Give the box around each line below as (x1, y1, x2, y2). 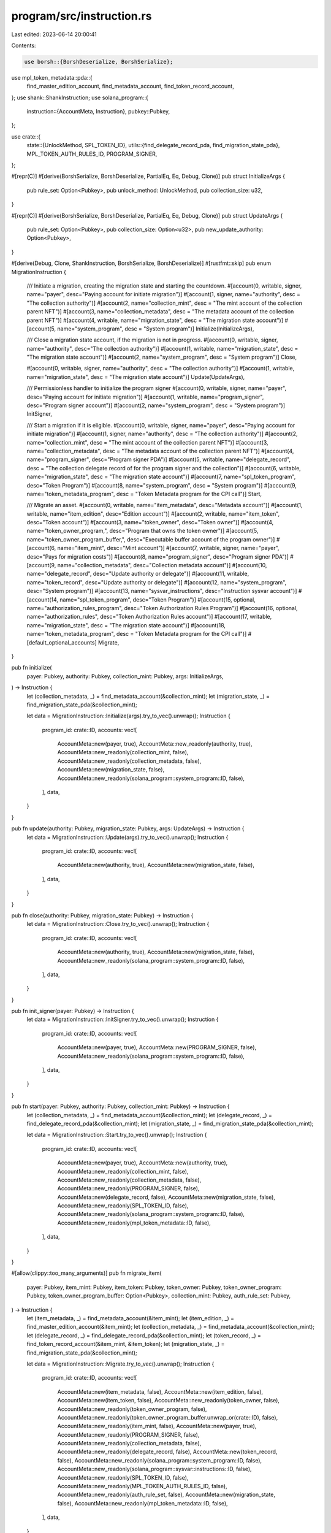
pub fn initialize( (11, 664, 52, 671)
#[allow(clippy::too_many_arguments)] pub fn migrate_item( (11, 1269, 162, 1277)
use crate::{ (11, 132, 41, 140)
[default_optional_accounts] (26, 638, 97, 646)
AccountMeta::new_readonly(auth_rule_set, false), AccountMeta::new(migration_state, (57, 1491, 276, 1499)
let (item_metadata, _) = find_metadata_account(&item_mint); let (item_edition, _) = (26, 1315, 234, 1321)
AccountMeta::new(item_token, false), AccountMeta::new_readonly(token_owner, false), (57, 1397, 280, 1404)
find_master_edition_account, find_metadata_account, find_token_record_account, (26, 83, 234, 90)
